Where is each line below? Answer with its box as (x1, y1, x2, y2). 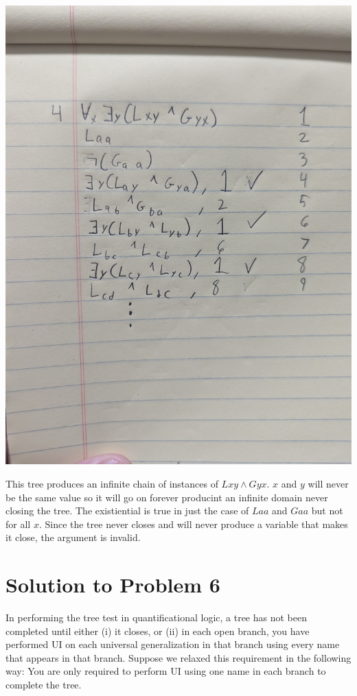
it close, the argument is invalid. (5, 530, 141, 544)
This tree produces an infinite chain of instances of (5, 476, 218, 490)
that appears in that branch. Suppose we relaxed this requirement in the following (5, 650, 352, 664)
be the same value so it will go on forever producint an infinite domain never (5, 490, 328, 504)
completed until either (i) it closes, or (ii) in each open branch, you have (5, 623, 310, 638)
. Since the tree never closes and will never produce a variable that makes (38, 516, 348, 531)
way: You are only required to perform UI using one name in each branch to (5, 664, 326, 678)
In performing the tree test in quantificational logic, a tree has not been (5, 610, 307, 625)
